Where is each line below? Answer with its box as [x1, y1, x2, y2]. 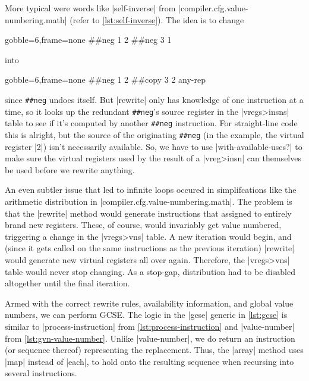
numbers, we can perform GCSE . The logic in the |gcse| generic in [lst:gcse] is [5, 308, 288, 321]
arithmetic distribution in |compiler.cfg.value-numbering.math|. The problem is [5, 195, 292, 207]
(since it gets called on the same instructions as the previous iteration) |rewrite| [5, 242, 295, 254]
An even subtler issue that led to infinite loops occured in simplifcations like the [5, 183, 297, 196]
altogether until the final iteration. [5, 277, 130, 289]
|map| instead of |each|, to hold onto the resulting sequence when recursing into [5, 355, 294, 367]
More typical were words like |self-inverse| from [5, 2, 176, 14]
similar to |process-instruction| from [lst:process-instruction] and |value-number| [5, 320, 295, 332]
